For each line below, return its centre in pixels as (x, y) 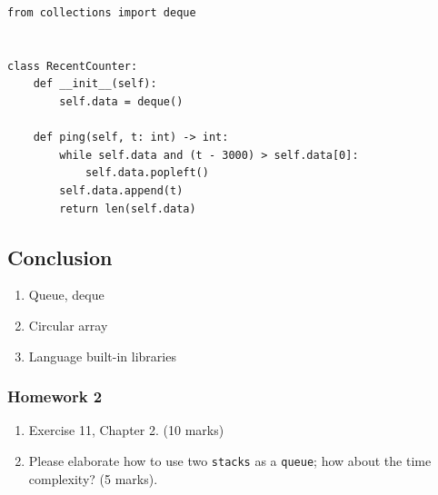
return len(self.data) (128, 208)
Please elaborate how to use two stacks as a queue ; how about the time (230, 460)
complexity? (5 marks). (93, 478)
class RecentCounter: (73, 66)
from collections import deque (102, 13)
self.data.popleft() (147, 173)
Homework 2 (55, 396)
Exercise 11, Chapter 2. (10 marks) (126, 430)
